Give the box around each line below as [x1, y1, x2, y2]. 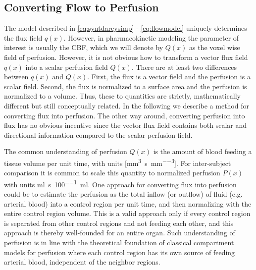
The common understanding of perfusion [4, 146, 127, 157]
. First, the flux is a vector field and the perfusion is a [87, 71, 251, 82]
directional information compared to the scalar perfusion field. [4, 129, 193, 140]
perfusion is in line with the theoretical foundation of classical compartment [4, 237, 234, 247]
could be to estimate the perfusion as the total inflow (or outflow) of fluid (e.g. [4, 189, 243, 199]
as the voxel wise [189, 42, 240, 53]
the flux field [4, 32, 43, 43]
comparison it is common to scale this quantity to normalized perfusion [4, 167, 220, 178]
